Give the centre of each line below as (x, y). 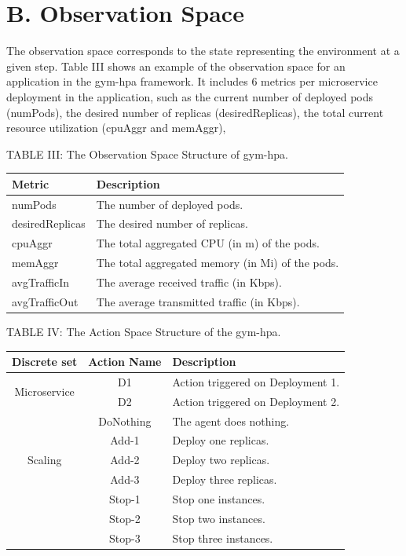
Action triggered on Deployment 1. (256, 381)
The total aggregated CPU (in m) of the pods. (208, 243)
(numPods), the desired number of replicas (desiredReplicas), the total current (195, 112)
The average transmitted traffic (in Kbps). (198, 301)
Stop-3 (125, 538)
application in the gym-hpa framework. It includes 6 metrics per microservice (192, 81)
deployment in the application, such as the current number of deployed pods (190, 96)
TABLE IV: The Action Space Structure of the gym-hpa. (144, 331)
